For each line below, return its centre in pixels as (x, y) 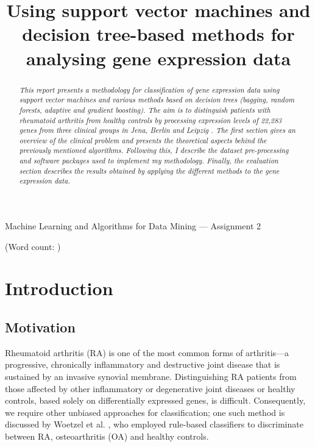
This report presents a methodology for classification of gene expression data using (149, 89)
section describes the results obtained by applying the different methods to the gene (149, 170)
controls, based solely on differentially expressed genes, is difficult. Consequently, (155, 400)
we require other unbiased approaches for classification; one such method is (145, 412)
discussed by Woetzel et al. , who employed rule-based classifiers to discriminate (154, 424)
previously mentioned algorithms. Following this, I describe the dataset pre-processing (154, 150)
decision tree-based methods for (158, 34)
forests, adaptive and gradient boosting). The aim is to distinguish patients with (145, 109)
